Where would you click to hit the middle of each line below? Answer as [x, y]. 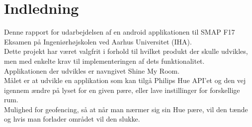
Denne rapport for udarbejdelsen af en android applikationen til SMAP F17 [120, 32]
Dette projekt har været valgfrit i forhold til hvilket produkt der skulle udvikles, [126, 51]
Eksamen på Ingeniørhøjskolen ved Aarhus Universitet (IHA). [98, 41]
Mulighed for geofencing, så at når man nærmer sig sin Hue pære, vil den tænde [126, 109]
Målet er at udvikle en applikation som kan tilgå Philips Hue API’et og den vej [125, 80]
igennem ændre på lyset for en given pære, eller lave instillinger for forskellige [122, 90]
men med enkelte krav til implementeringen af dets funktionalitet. [104, 61]
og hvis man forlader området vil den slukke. [72, 119]
